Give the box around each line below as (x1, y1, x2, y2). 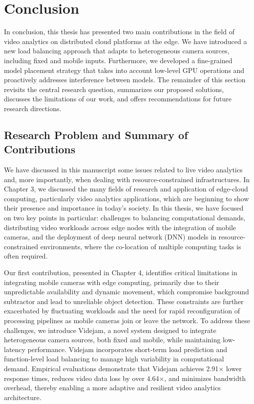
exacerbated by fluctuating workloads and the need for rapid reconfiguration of (4, 306, 240, 316)
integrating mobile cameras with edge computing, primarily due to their (4, 277, 219, 287)
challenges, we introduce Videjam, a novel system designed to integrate (4, 325, 216, 335)
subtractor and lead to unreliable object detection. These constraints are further (4, 296, 244, 306)
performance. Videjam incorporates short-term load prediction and (27, 344, 228, 354)
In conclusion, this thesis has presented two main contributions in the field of (4, 26, 234, 37)
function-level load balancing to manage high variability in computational (4, 354, 224, 364)
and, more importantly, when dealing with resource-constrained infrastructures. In (4, 174, 250, 184)
